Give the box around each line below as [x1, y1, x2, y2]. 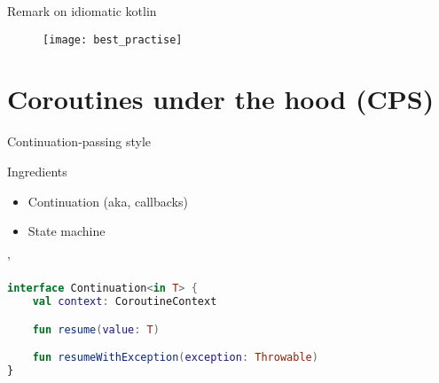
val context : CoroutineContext [32, 295, 217, 309]
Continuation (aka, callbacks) [27, 191, 188, 210]
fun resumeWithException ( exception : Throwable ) [32, 351, 318, 364]
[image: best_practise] [43, 33, 183, 46]
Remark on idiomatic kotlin [7, 2, 157, 20]
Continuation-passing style [7, 132, 152, 151]
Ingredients [7, 161, 67, 180]
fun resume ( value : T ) [32, 323, 160, 336]
